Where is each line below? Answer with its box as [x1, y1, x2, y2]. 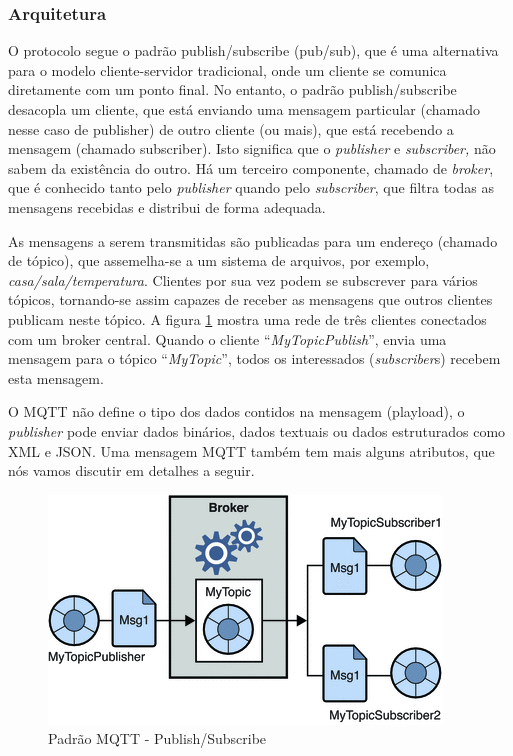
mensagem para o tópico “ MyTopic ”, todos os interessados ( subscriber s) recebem [8, 348, 501, 369]
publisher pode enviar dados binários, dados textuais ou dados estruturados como [8, 420, 506, 441]
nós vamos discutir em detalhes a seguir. [8, 460, 255, 481]
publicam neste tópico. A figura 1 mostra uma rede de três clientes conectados [8, 308, 487, 329]
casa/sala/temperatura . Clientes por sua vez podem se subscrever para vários [8, 269, 478, 290]
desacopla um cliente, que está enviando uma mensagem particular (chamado [8, 99, 480, 119]
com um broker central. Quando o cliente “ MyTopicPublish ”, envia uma [8, 328, 447, 349]
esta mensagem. [8, 367, 104, 388]
